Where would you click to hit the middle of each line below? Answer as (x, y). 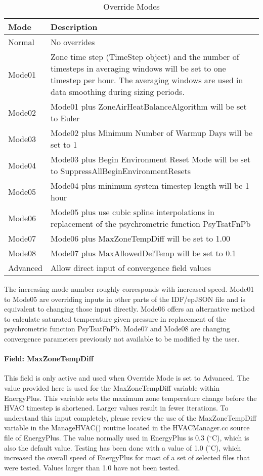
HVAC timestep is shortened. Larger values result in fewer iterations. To (116, 408)
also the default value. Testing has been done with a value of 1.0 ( (106, 447)
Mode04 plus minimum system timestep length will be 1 (150, 185)
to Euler (65, 118)
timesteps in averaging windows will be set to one (138, 68)
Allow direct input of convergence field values (131, 268)
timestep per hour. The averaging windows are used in (147, 80)
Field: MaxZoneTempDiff (49, 359)
